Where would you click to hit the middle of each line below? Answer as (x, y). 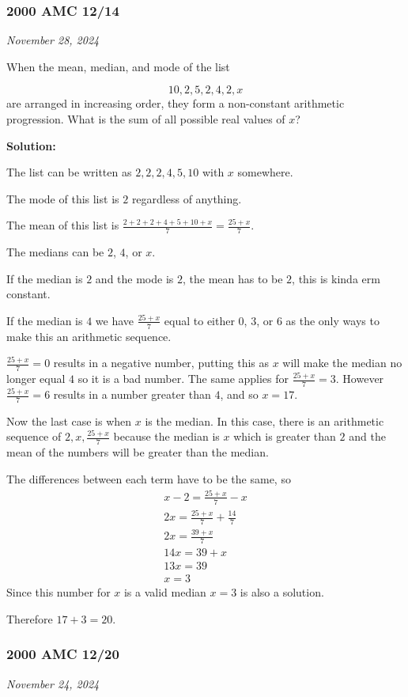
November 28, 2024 (53, 40)
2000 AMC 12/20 (63, 654)
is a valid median (165, 592)
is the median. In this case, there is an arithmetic (264, 420)
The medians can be (55, 252)
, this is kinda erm (336, 278)
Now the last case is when (69, 420)
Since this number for (59, 592)
